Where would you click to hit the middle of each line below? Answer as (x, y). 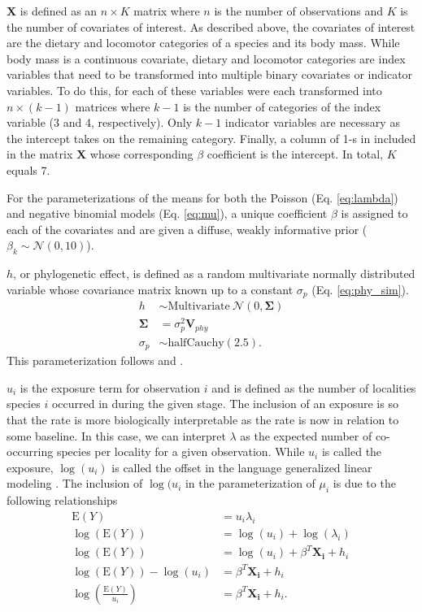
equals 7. (28, 169)
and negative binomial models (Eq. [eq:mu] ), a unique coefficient (167, 213)
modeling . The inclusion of (75, 483)
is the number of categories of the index (282, 106)
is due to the (364, 483)
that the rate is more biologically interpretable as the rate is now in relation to (203, 420)
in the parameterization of (250, 483)
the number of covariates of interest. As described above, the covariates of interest (211, 26)
